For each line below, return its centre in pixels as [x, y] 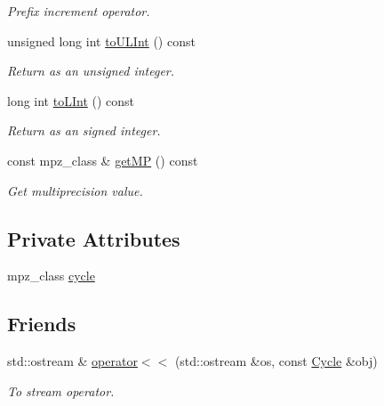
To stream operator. [61, 390]
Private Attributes [94, 238]
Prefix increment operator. [79, 11]
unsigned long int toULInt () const [101, 41]
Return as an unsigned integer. [91, 71]
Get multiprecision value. [75, 190]
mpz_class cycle [51, 276]
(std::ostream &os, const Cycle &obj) [276, 361]
